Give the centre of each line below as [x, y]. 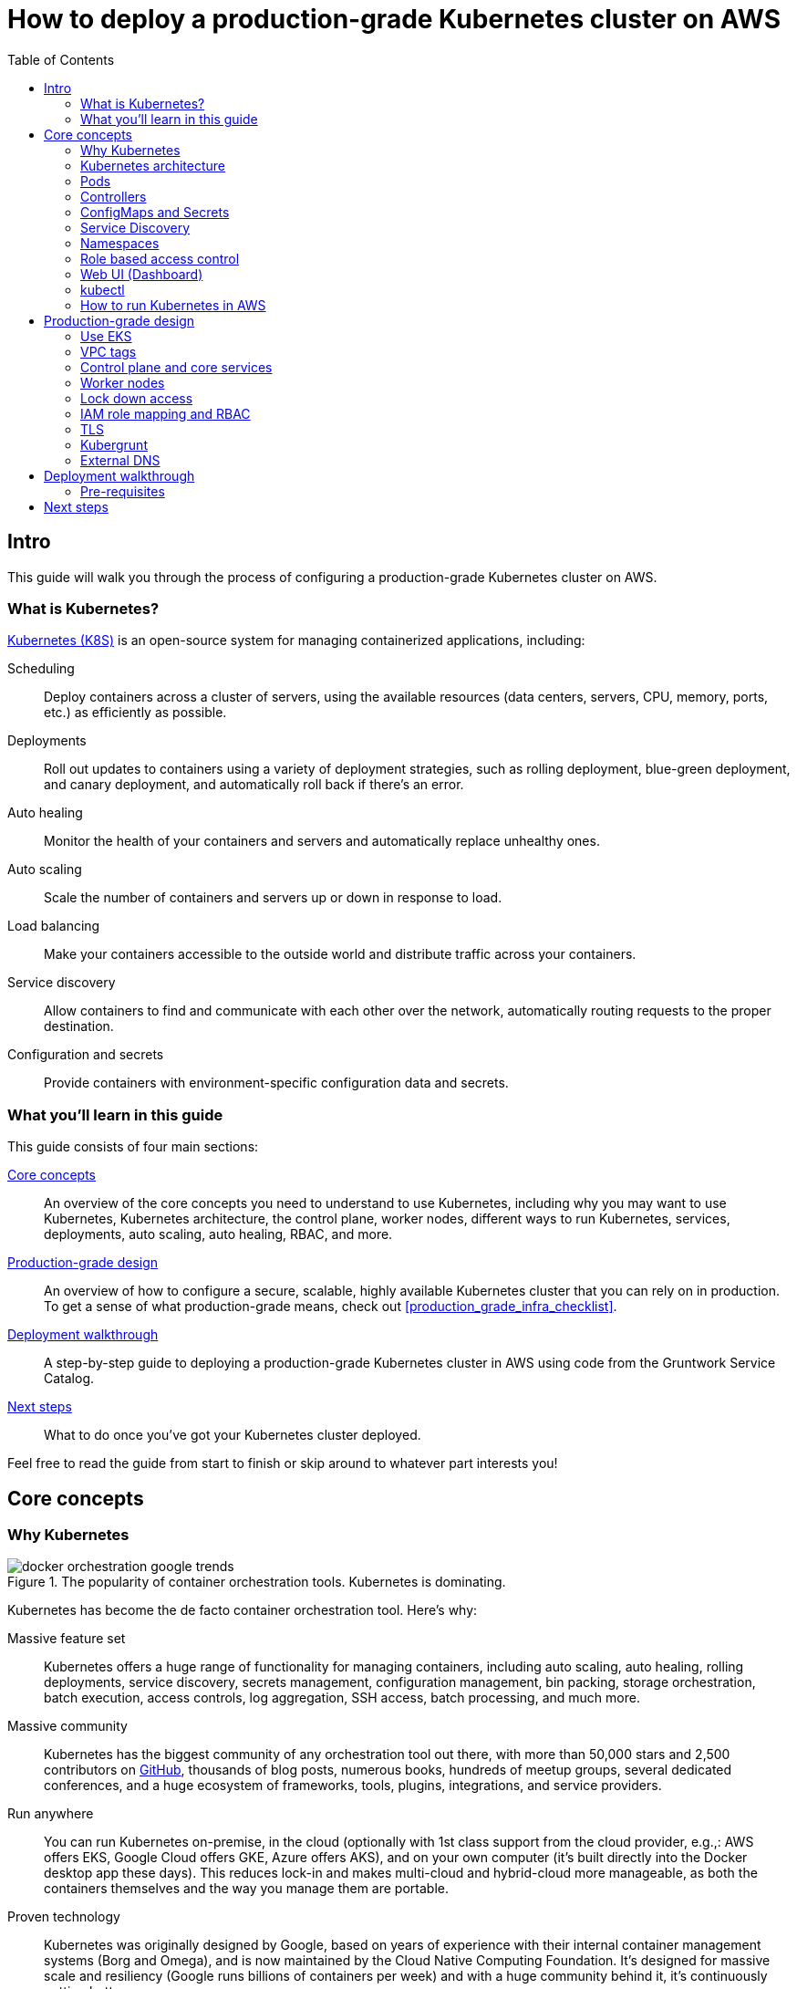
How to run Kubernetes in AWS [173, 305]
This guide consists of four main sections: [133, 1147]
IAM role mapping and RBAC [166, 413]
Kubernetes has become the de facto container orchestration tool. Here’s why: [243, 1610]
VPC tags [109, 351]
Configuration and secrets [86, 1055]
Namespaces [120, 243]
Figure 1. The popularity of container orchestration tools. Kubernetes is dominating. [257, 1582]
